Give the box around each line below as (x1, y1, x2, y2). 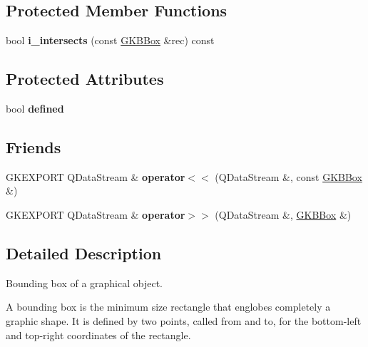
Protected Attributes (6, 68, 164, 90)
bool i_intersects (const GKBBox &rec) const (6, 33, 215, 48)
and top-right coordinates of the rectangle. (6, 327, 191, 342)
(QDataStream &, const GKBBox (215, 169, 362, 184)
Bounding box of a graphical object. (6, 275, 163, 290)
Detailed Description (6, 242, 162, 264)
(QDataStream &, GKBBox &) (215, 207, 352, 222)
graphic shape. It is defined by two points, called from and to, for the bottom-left (6, 313, 362, 328)
